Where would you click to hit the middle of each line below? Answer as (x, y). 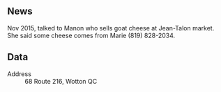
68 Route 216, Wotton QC (61, 81)
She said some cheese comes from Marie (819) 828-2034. (91, 35)
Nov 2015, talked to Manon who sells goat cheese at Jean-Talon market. (111, 28)
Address (19, 74)
